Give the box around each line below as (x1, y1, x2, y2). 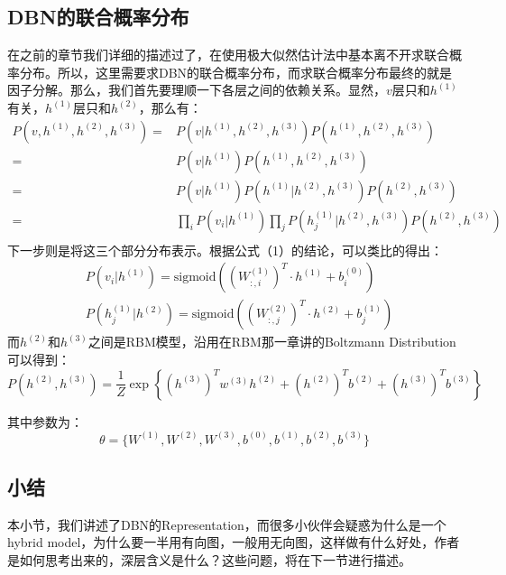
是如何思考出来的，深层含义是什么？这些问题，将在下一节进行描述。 (7, 551, 411, 569)
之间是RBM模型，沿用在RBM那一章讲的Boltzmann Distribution (87, 332, 456, 351)
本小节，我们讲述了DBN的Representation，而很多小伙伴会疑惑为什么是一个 (7, 515, 446, 533)
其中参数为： (7, 412, 83, 431)
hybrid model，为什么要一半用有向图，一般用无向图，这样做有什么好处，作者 (7, 533, 460, 552)
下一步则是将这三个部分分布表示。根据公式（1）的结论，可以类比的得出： (7, 240, 443, 259)
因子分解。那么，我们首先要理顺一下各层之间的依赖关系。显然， (7, 80, 386, 99)
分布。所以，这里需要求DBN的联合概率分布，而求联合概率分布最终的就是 (19, 62, 453, 81)
